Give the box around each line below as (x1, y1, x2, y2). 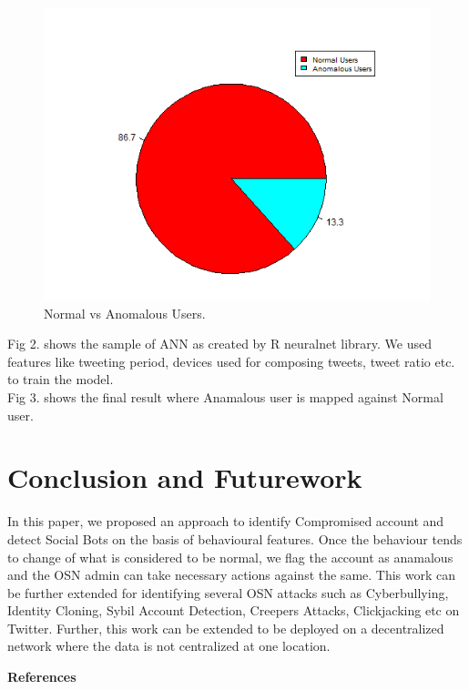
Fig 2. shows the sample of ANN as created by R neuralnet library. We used (7, 334, 433, 353)
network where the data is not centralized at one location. (7, 636, 331, 655)
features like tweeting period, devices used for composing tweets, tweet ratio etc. (7, 351, 455, 370)
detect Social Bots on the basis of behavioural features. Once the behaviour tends (7, 529, 463, 548)
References (7, 667, 76, 686)
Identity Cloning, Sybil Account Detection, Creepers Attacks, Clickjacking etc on (7, 601, 460, 620)
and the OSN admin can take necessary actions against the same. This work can (7, 565, 456, 584)
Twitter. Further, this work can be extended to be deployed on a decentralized (7, 618, 444, 637)
